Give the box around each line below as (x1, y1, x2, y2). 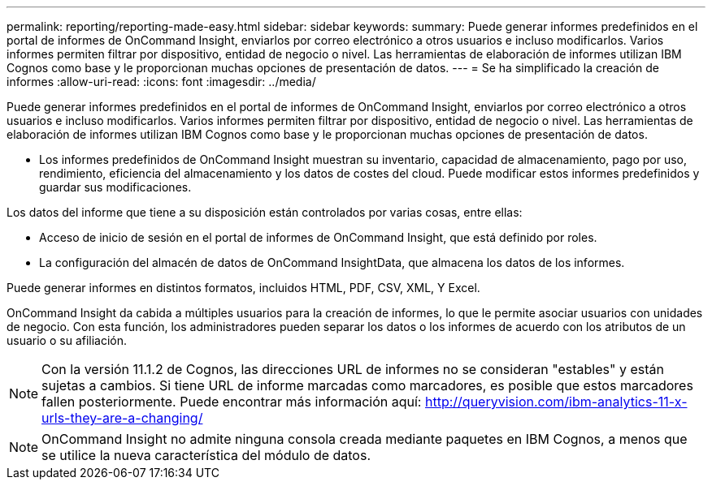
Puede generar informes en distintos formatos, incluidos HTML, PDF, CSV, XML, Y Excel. (7, 281, 480, 295)
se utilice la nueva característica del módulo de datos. (41, 447, 371, 463)
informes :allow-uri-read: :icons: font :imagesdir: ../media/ (7, 75, 316, 88)
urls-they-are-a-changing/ (41, 410, 203, 426)
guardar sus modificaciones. (39, 180, 192, 194)
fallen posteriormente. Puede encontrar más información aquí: (41, 394, 422, 410)
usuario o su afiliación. (7, 333, 128, 347)
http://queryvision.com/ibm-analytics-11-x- (424, 394, 688, 410)
